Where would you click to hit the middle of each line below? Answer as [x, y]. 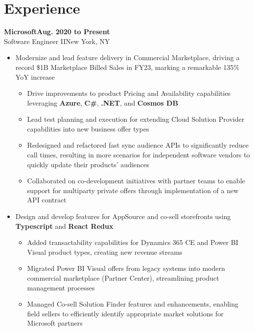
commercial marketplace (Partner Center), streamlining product [123, 278]
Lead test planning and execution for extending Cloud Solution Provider [136, 119]
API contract [47, 200]
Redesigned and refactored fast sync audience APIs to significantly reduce [138, 145]
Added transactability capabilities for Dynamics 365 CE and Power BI [133, 242]
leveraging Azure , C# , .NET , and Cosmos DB [103, 102]
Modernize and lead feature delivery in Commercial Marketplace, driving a [127, 57]
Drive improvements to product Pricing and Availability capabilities [129, 93]
